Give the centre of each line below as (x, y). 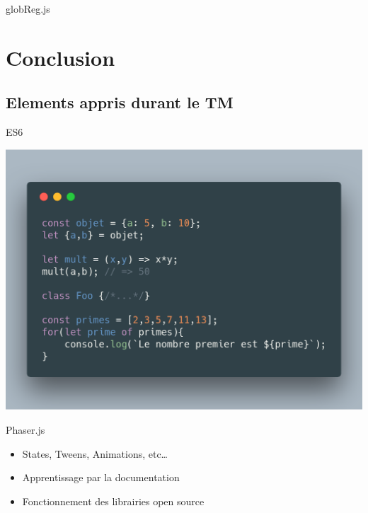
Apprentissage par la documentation (101, 477)
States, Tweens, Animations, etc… (95, 453)
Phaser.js (25, 430)
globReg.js (28, 8)
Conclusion (61, 57)
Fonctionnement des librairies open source (113, 501)
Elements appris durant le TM (120, 102)
